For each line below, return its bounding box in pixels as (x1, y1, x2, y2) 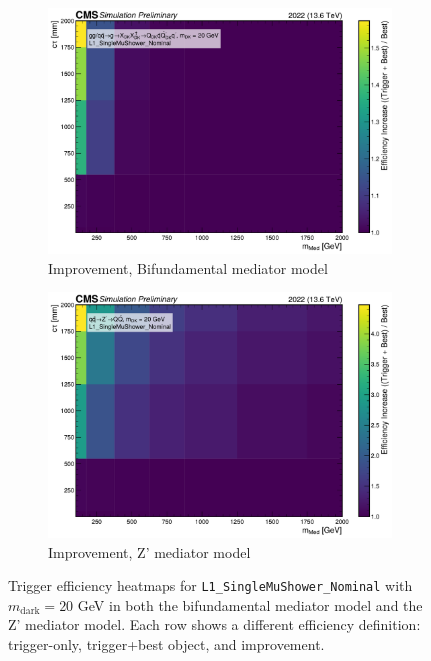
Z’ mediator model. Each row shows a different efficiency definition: (8, 614, 421, 635)
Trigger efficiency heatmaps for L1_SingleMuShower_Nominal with (8, 575, 413, 596)
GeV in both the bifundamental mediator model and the (77, 594, 423, 615)
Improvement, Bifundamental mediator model (48, 257, 328, 278)
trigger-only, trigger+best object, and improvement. (8, 634, 325, 655)
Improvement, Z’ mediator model (48, 541, 251, 562)
